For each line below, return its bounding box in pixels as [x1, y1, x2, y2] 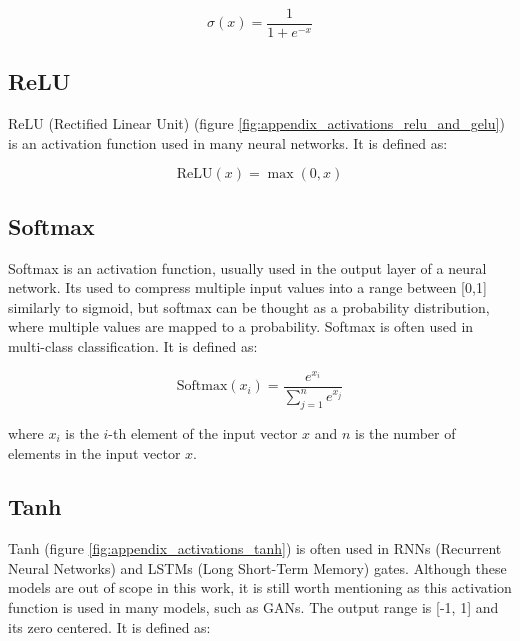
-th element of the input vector [108, 422, 298, 443]
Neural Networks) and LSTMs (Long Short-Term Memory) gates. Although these [8, 557, 507, 578]
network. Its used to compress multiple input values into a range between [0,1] [8, 277, 487, 298]
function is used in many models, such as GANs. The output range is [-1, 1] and [8, 597, 499, 618]
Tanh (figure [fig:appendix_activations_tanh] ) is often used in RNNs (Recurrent [8, 538, 502, 559]
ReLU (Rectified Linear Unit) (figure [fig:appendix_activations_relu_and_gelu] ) [8, 113, 505, 134]
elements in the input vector [8, 442, 181, 463]
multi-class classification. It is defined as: [8, 336, 258, 357]
